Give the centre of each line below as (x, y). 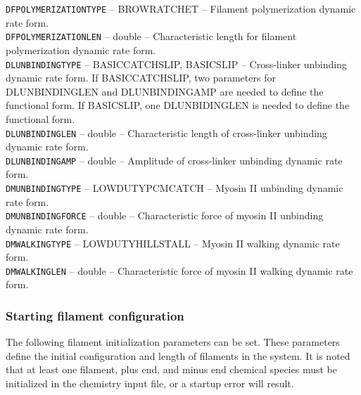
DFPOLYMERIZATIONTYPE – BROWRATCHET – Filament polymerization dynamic (181, 8)
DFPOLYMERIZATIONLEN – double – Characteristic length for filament (151, 36)
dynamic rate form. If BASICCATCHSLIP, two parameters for (141, 78)
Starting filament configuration (95, 315)
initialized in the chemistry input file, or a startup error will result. (150, 383)
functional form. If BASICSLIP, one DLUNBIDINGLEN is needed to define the (178, 105)
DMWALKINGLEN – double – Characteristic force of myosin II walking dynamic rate (179, 270)
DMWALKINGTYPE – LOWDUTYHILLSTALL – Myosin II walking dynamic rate (173, 243)
